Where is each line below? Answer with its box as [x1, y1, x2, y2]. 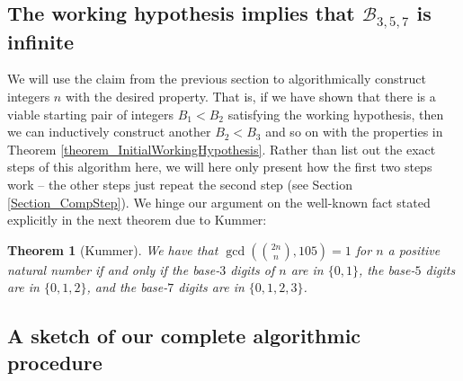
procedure [7, 348, 102, 376]
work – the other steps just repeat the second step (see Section [7, 174, 352, 193]
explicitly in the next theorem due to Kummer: [7, 210, 267, 229]
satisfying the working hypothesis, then [227, 104, 444, 123]
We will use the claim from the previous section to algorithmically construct [7, 69, 426, 88]
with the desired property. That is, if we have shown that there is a [65, 86, 436, 105]
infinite [7, 27, 75, 55]
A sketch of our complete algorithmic [7, 322, 361, 350]
